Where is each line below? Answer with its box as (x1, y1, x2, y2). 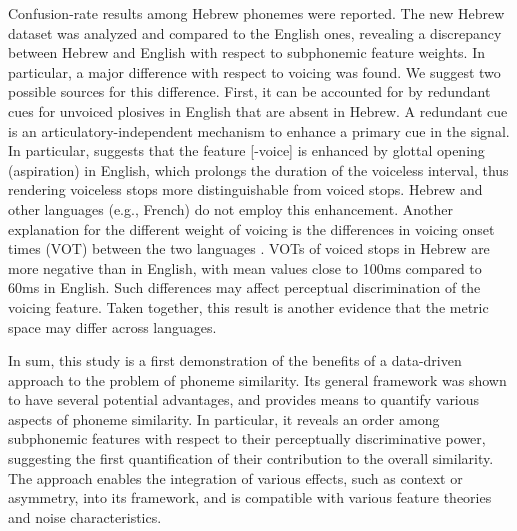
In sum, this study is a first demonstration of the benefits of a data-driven (8, 350, 462, 371)
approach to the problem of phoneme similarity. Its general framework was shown (8, 369, 507, 390)
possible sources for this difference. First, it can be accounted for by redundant (8, 81, 491, 102)
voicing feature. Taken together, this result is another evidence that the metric (8, 296, 489, 317)
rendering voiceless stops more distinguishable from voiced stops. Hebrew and (8, 179, 483, 200)
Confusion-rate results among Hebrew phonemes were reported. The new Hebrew (8, 3, 505, 23)
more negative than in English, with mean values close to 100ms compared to (8, 257, 482, 278)
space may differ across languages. (8, 316, 217, 337)
